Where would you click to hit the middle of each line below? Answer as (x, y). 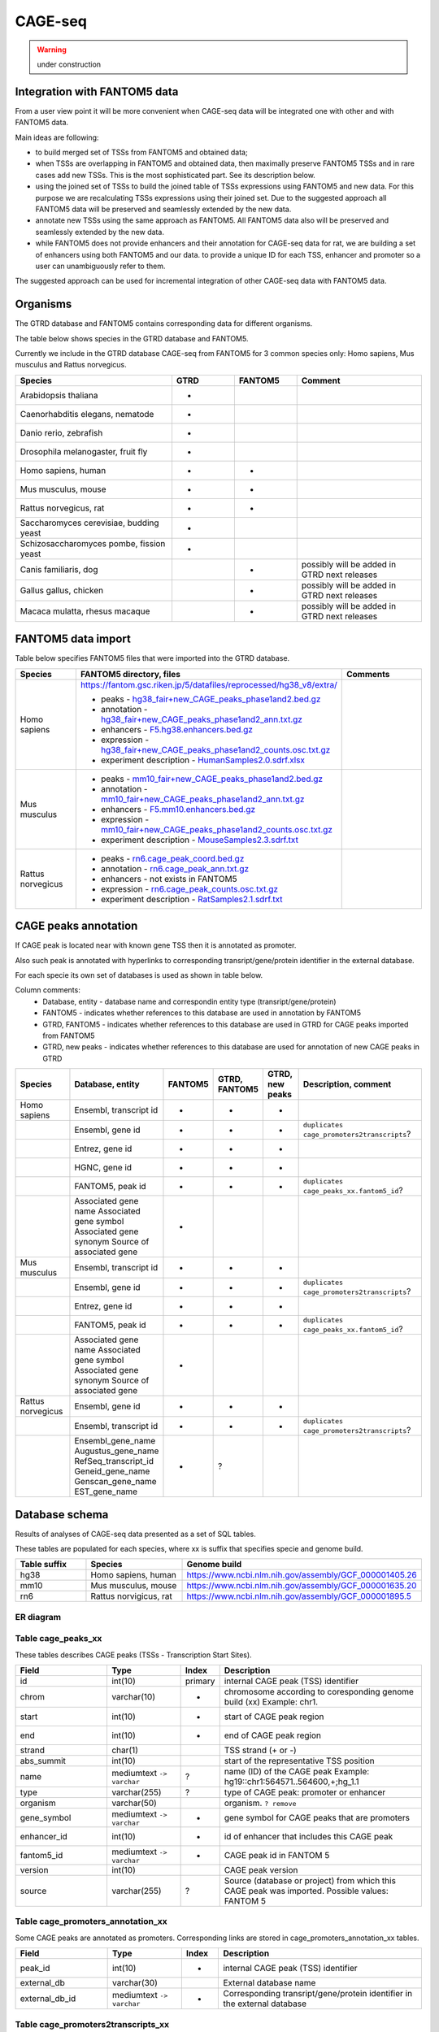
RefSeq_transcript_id (114, 1461)
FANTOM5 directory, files (130, 674)
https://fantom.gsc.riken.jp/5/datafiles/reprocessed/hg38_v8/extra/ (209, 684)
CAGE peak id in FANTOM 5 (277, 1856)
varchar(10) (133, 1697)
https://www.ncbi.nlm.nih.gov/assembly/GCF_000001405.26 (302, 1575)
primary (200, 1681)
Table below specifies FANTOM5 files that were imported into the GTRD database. (152, 658)
